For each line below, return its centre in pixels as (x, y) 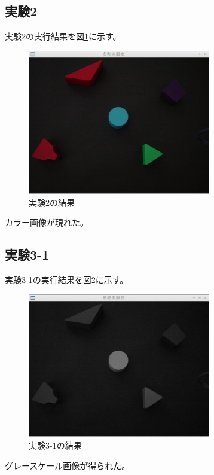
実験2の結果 (52, 202)
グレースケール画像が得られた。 (68, 465)
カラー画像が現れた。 (47, 222)
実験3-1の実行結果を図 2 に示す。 (67, 279)
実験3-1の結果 (55, 445)
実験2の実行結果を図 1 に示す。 (63, 36)
